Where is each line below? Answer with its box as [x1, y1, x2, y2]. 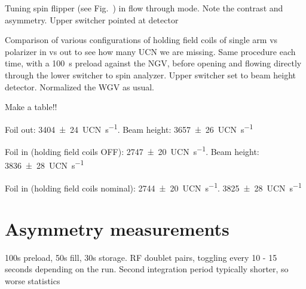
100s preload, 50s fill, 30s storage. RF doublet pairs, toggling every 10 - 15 [5, 251, 277, 263]
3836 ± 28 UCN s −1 [5, 157, 84, 171]
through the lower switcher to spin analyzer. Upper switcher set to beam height [5, 68, 296, 81]
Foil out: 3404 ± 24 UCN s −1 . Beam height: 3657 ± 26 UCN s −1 [5, 121, 253, 135]
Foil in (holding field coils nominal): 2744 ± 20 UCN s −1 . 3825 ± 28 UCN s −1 [5, 180, 302, 194]
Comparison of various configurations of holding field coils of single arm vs [5, 34, 278, 46]
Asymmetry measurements [5, 216, 229, 241]
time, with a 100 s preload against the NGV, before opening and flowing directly [5, 57, 302, 69]
